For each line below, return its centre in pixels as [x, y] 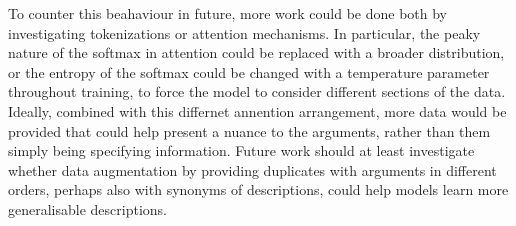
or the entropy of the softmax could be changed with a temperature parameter [249, 71]
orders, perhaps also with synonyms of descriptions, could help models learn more [258, 189]
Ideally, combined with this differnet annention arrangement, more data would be [257, 110]
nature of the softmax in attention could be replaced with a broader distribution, [256, 52]
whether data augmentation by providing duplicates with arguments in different [252, 169]
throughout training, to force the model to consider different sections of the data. [257, 91]
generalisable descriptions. [87, 208]
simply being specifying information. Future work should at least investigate [241, 150]
